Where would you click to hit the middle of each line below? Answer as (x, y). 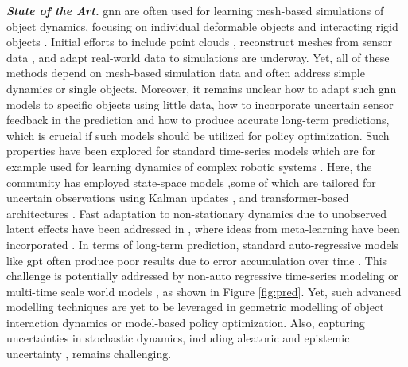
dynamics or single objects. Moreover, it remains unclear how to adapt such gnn (202, 88)
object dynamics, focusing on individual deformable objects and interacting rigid (202, 26)
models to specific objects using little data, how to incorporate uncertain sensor (200, 104)
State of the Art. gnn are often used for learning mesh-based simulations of (195, 10)
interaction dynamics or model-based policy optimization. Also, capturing (186, 322)
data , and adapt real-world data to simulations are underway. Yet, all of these (198, 57)
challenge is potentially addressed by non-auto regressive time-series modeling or (202, 276)
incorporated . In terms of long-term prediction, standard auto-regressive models (203, 244)
